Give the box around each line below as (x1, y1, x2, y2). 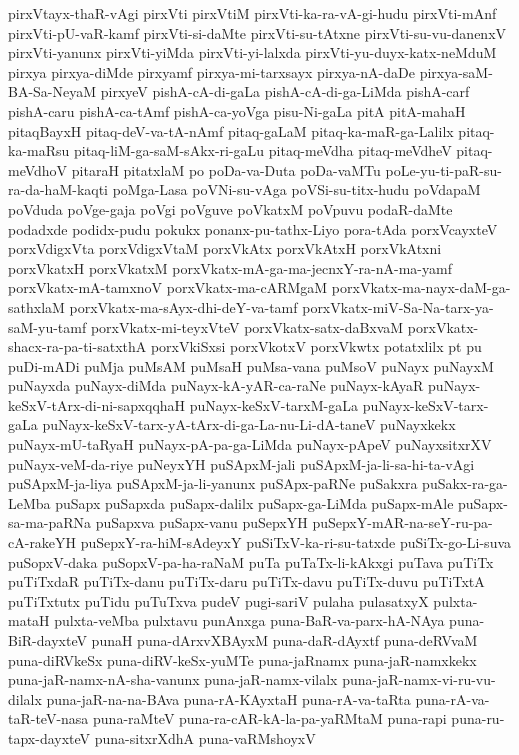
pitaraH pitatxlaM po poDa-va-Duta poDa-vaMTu (71, 159, 381, 180)
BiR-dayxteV (8, 630, 87, 650)
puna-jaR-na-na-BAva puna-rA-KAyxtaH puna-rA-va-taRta (46, 688, 411, 709)
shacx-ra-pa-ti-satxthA (8, 336, 147, 357)
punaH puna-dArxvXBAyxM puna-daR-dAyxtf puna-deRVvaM (91, 630, 478, 650)
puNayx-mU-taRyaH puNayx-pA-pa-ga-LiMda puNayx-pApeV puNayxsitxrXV (8, 434, 492, 455)
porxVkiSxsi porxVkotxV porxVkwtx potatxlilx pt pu (150, 336, 482, 357)
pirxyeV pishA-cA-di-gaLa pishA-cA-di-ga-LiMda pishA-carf (100, 81, 470, 102)
